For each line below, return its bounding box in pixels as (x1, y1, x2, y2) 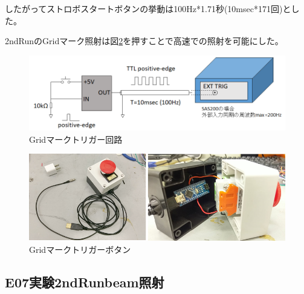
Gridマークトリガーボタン (29, 243, 131, 256)
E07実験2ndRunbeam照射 (5, 273, 164, 292)
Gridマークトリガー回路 (29, 132, 123, 145)
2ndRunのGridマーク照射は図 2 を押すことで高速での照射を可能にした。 (5, 34, 283, 47)
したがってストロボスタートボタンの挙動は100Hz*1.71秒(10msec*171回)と (5, 2, 291, 15)
